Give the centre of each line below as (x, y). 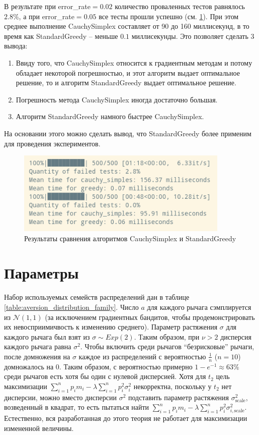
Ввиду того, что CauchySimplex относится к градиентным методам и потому (134, 62)
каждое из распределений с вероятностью (142, 356)
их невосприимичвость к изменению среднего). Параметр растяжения (111, 327)
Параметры (41, 273)
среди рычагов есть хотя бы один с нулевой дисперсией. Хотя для (105, 376)
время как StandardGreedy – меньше (61, 36)
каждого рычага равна (38, 346)
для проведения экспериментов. (52, 143)
